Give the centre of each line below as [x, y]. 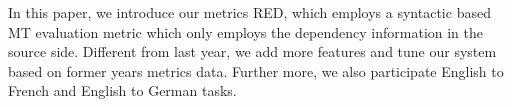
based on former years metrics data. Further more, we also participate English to [256, 70]
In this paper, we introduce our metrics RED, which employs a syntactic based [249, 12]
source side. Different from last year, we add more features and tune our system [252, 51]
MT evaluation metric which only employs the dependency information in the [246, 31]
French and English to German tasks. [122, 90]
